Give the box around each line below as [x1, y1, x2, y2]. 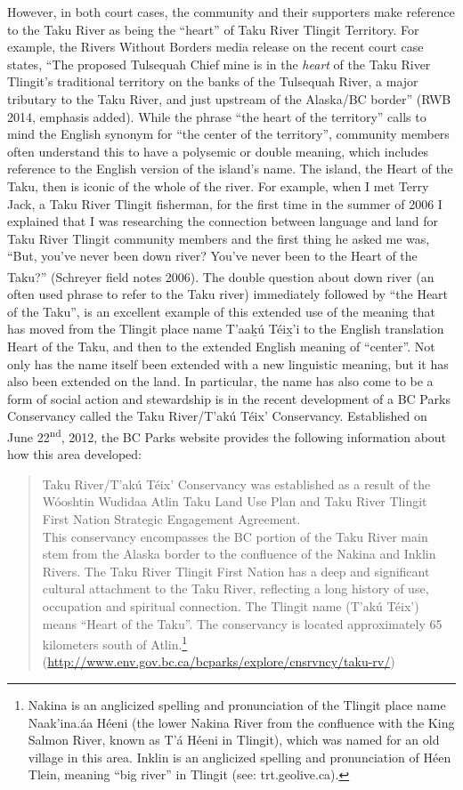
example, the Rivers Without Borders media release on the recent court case [7, 37, 424, 56]
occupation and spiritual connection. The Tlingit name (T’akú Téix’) [42, 596, 419, 615]
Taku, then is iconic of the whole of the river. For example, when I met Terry [7, 176, 429, 195]
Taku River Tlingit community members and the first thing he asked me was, [7, 229, 430, 247]
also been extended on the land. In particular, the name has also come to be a [7, 372, 434, 391]
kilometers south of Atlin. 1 [42, 633, 188, 653]
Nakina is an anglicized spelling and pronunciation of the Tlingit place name [28, 695, 446, 713]
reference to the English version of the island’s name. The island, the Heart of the [7, 159, 453, 178]
